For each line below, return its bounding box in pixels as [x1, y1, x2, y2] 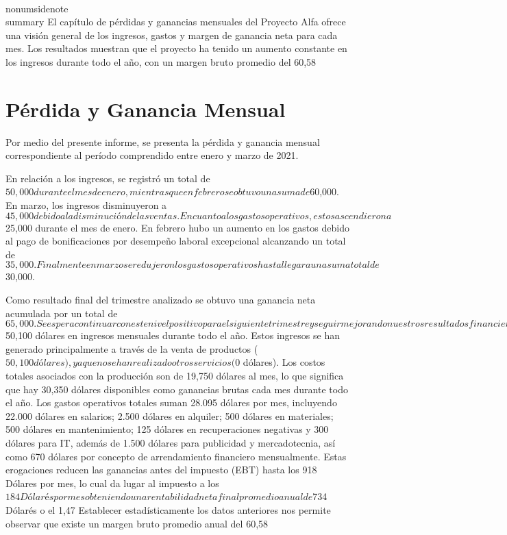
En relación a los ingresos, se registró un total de [5, 171, 210, 185]
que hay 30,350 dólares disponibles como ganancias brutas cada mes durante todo [5, 382, 348, 396]
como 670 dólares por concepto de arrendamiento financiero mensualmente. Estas [5, 449, 347, 463]
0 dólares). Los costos [235, 355, 325, 369]
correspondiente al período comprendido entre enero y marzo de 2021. [5, 148, 299, 162]
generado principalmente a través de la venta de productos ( [5, 341, 258, 356]
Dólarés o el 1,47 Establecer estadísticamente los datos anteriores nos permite [5, 502, 331, 517]
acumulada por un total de [5, 306, 118, 320]
